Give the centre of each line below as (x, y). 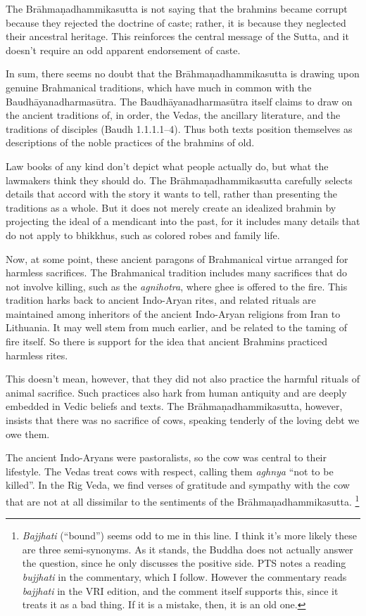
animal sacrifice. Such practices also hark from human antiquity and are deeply (176, 392)
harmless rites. (37, 355)
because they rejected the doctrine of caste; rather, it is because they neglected (176, 22)
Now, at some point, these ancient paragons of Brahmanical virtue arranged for (177, 258)
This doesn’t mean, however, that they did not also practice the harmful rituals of (183, 379)
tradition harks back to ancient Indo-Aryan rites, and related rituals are (161, 300)
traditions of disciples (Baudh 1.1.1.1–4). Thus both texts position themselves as (179, 128)
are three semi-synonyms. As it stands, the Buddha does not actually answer (188, 549)
